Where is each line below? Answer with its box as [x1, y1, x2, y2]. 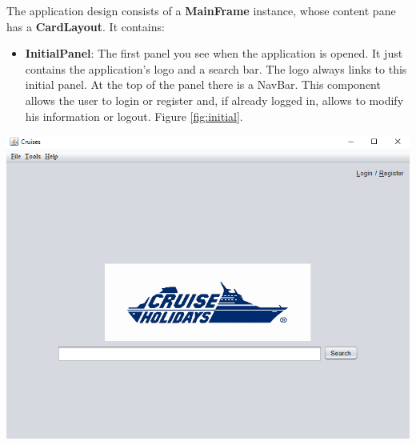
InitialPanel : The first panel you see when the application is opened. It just [25, 45, 403, 62]
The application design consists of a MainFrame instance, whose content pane [6, 2, 396, 18]
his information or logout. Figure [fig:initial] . [25, 107, 243, 124]
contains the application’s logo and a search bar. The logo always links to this [25, 60, 407, 77]
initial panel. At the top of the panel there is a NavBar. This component [25, 76, 381, 93]
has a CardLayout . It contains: [6, 18, 165, 34]
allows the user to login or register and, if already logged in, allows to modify [25, 91, 404, 108]
